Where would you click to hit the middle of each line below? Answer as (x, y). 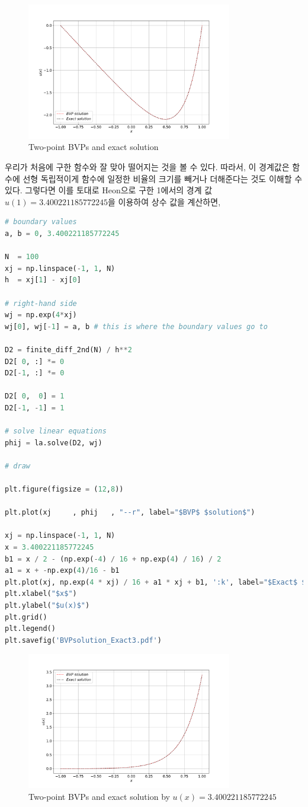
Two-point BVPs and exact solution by (99, 796)
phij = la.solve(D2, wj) (54, 443)
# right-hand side (41, 303)
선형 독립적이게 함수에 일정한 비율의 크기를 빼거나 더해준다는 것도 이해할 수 (163, 178)
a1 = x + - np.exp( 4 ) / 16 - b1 (62, 571)
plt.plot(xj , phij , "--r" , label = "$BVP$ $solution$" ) (130, 513)
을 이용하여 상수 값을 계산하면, (164, 201)
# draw (17, 466)
